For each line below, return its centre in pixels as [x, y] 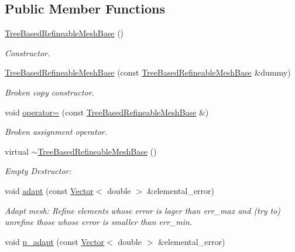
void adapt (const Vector [49, 190]
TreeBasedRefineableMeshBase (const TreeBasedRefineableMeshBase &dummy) [148, 72]
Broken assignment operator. [56, 132]
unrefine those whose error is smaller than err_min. [99, 222]
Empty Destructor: [38, 171]
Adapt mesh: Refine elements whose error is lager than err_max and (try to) [143, 210]
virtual [17, 151]
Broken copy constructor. [49, 92]
